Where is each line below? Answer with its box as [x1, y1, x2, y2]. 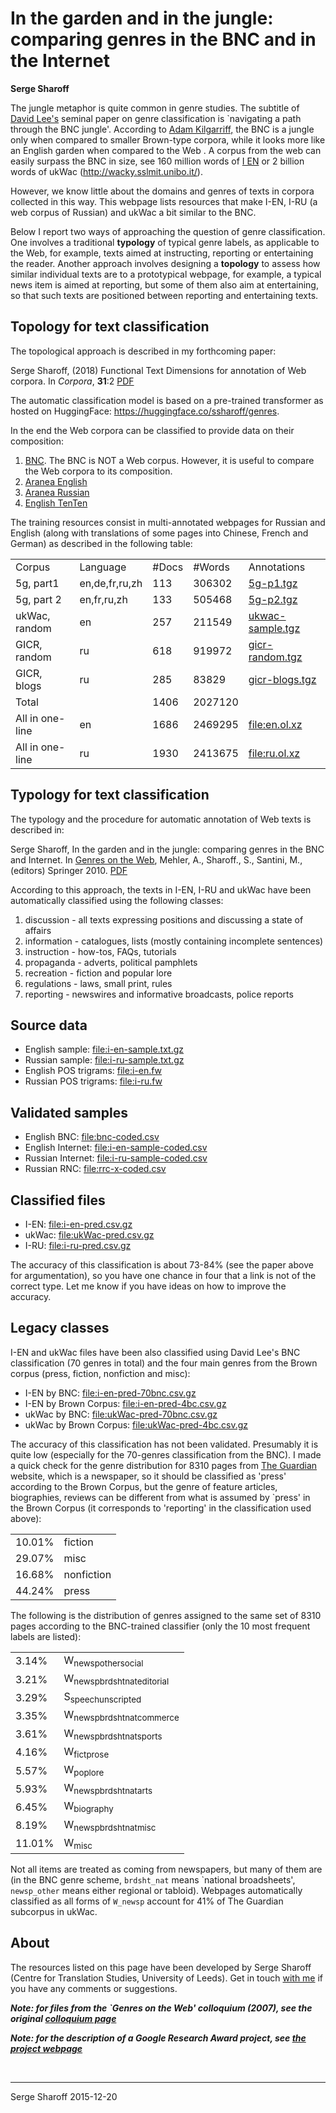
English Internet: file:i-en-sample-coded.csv [24, 1142, 208, 1154]
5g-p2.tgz [248, 592, 298, 606]
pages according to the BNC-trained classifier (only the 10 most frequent [10, 1620, 311, 1632]
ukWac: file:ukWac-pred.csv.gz [24, 1229, 155, 1241]
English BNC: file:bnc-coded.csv [24, 1131, 160, 1143]
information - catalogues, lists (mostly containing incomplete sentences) [24, 935, 324, 947]
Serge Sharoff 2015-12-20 [10, 2090, 118, 2102]
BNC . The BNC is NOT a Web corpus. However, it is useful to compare [24, 454, 315, 466]
